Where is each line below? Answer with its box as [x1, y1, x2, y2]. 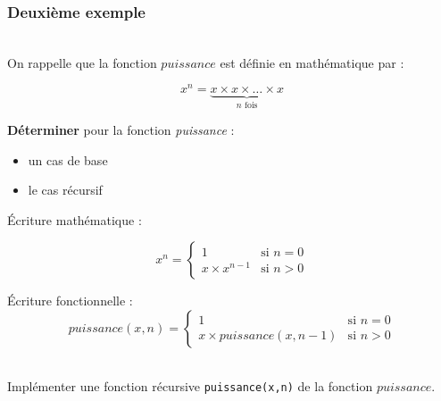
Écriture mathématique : [7, 210, 142, 229]
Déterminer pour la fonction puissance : [7, 120, 235, 138]
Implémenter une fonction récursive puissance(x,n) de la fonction [7, 377, 373, 396]
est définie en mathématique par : [220, 53, 404, 71]
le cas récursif [28, 180, 103, 199]
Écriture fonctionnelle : [7, 291, 133, 310]
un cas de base [28, 150, 108, 169]
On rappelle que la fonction [7, 53, 157, 71]
